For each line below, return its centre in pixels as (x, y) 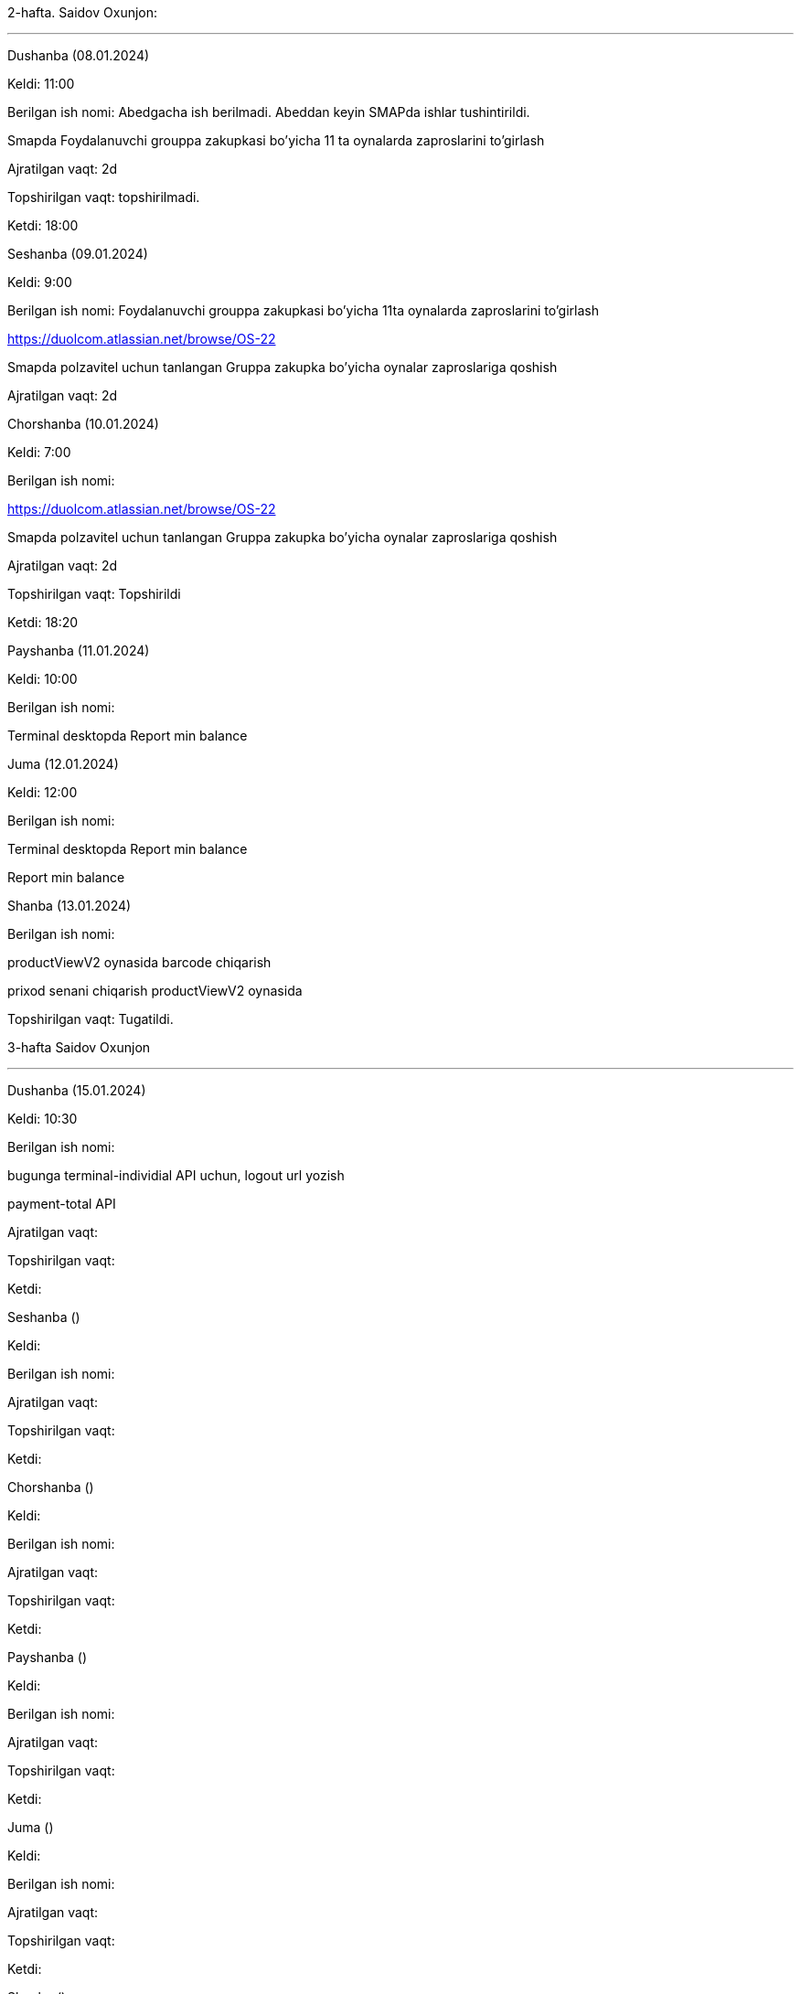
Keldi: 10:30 (43, 1119)
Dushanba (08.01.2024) (79, 55)
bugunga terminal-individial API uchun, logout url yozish (176, 1175)
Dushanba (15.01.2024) (77, 1090)
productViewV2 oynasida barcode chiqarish (139, 962)
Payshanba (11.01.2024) (79, 650)
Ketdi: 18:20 (43, 622)
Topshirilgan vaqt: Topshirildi (94, 594)
